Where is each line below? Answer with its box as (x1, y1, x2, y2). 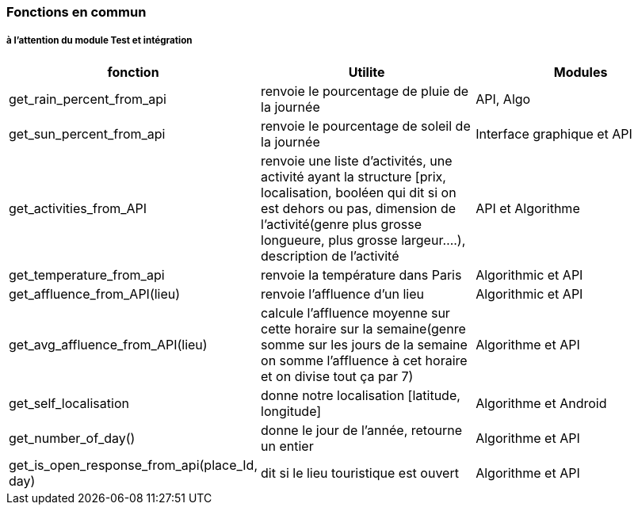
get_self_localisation (9, 395, 129, 411)
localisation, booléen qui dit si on (261, 184, 457, 200)
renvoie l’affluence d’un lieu (261, 285, 425, 302)
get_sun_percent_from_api (9, 125, 166, 142)
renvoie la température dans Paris (261, 266, 462, 283)
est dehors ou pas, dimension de (261, 200, 457, 216)
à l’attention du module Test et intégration (6, 35, 193, 47)
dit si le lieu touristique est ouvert (261, 464, 459, 481)
